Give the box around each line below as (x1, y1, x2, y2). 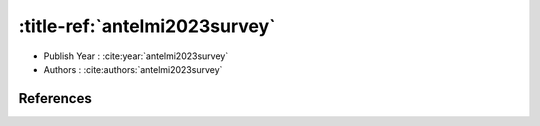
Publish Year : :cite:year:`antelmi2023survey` (43, 50, 229, 62)
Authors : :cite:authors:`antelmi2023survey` (43, 63, 223, 75)
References (18, 90, 92, 107)
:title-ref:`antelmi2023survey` (18, 15, 276, 37)
